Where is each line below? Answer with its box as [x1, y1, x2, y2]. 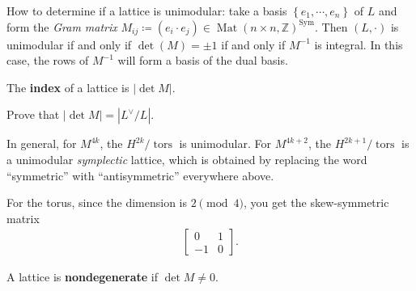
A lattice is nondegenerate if [6, 268, 158, 285]
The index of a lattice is [6, 78, 129, 95]
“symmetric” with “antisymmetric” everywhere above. [6, 167, 274, 183]
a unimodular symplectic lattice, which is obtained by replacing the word [6, 150, 367, 167]
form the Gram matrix [6, 18, 117, 35]
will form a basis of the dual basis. [117, 52, 288, 69]
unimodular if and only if [6, 36, 132, 53]
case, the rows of [6, 52, 89, 69]
